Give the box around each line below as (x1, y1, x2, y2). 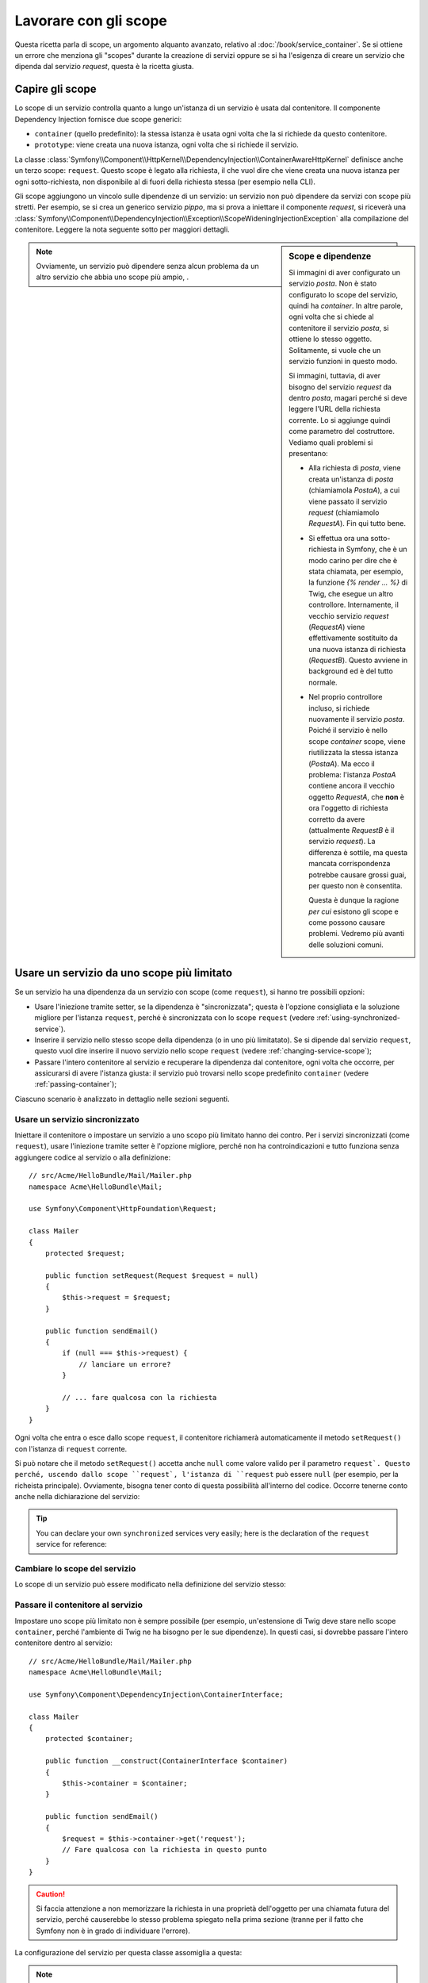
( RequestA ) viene (308, 622, 365, 631)
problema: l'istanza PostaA (308, 769, 396, 779)
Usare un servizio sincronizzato (14, 1114, 139, 1125)
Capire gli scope (14, 82, 97, 96)
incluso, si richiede (308, 703, 370, 713)
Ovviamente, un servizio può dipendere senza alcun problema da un (36, 261, 259, 270)
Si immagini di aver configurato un (289, 267, 400, 277)
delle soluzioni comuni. (308, 940, 384, 949)
